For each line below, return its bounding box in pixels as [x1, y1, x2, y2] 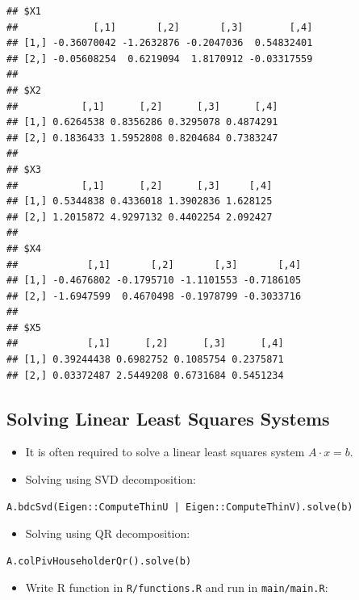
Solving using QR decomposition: [25, 525, 190, 542]
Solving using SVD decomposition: [25, 471, 196, 488]
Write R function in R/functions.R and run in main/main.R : [25, 579, 328, 596]
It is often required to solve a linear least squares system [25, 443, 305, 460]
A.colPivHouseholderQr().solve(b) [6, 555, 192, 567]
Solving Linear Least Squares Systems [6, 405, 330, 430]
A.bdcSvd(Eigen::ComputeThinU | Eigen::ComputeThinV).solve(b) [6, 501, 353, 513]
